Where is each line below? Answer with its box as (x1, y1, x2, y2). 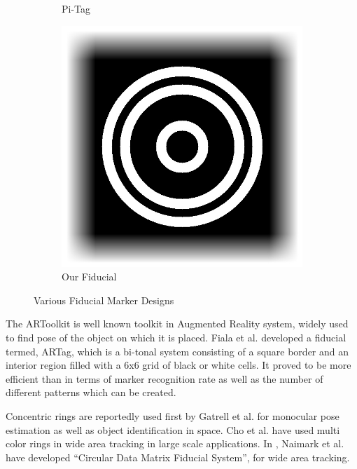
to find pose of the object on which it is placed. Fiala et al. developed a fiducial (6, 329, 346, 344)
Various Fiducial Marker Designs (34, 292, 174, 307)
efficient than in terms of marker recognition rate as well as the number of (6, 371, 323, 386)
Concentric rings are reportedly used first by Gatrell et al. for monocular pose (6, 408, 339, 423)
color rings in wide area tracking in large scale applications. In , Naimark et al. (6, 436, 344, 451)
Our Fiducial (62, 269, 117, 284)
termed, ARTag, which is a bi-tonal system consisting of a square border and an (6, 344, 349, 358)
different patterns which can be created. (6, 385, 176, 400)
